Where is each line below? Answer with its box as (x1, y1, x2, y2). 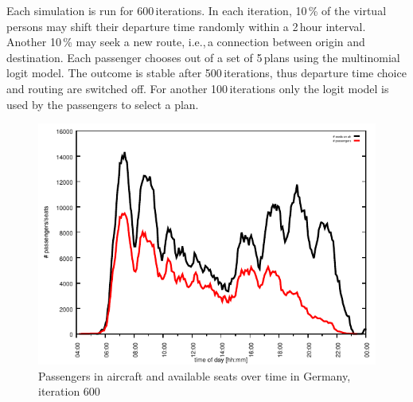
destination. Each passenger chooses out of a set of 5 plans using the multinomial (6, 49, 400, 65)
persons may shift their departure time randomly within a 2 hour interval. (6, 18, 366, 34)
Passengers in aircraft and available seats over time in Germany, (38, 367, 351, 384)
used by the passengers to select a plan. (6, 96, 199, 112)
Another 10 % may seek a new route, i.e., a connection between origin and (6, 33, 365, 50)
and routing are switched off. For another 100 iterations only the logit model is (6, 80, 389, 96)
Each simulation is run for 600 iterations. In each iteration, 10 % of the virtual (6, 2, 387, 18)
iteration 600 (38, 383, 100, 400)
